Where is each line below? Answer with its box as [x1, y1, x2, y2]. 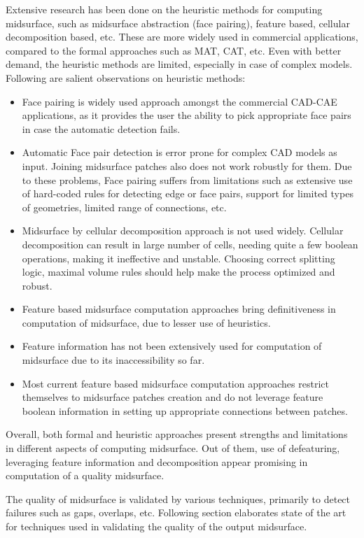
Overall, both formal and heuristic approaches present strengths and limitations [6, 427, 348, 441]
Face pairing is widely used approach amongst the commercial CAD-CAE [22, 94, 337, 108]
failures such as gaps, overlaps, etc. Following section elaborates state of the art [6, 505, 346, 520]
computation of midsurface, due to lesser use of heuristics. [22, 315, 271, 330]
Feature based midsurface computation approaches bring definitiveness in [22, 302, 336, 316]
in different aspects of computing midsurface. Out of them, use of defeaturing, [6, 441, 340, 455]
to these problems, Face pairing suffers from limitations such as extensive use [22, 172, 353, 187]
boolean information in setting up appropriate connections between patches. [22, 403, 348, 418]
